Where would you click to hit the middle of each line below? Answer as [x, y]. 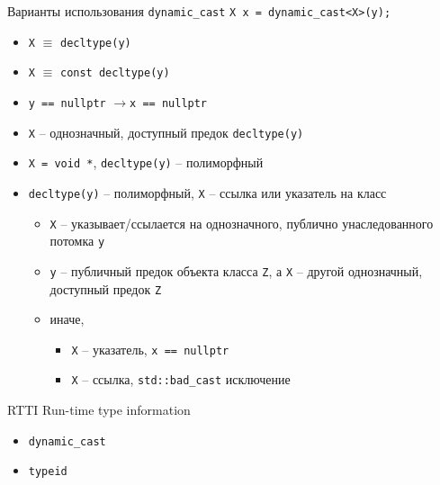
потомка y [77, 241]
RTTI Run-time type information [99, 410]
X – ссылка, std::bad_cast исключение [181, 379]
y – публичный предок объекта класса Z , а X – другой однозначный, [236, 270]
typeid [48, 472]
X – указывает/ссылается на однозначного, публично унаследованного [242, 223]
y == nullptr [67, 103]
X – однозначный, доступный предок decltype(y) [166, 132]
